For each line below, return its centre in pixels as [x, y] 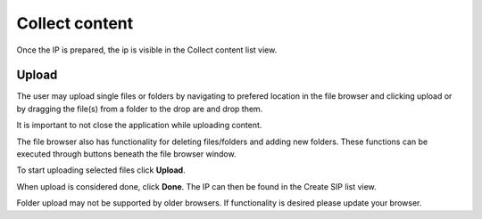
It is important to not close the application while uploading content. [139, 126]
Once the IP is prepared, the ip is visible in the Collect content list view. [147, 50]
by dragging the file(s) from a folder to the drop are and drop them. [140, 109]
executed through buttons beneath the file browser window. [126, 154]
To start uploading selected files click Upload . [101, 170]
